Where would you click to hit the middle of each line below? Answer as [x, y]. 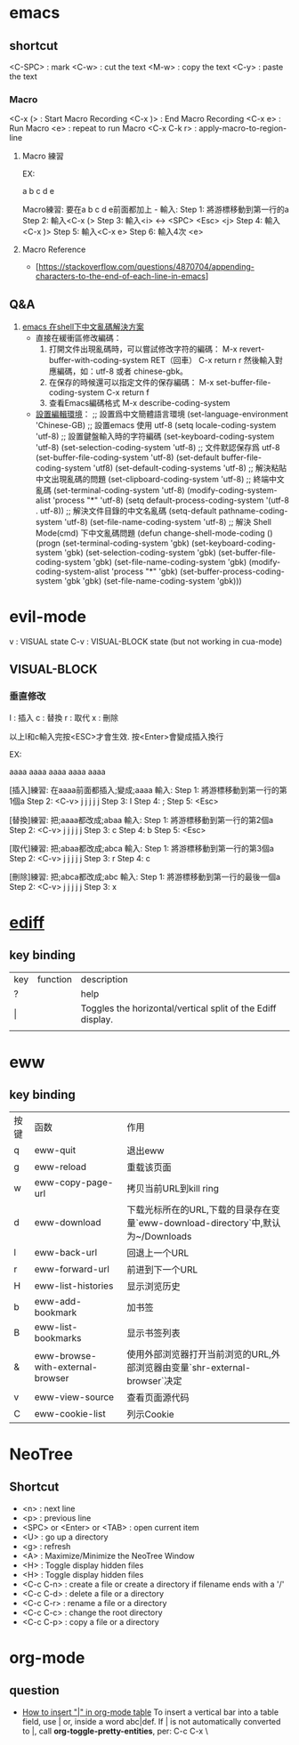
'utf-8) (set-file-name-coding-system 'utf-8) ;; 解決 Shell [168, 522]
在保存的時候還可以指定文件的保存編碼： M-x [131, 383]
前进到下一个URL [162, 1269]
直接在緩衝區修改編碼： [78, 338]
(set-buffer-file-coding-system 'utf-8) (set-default [127, 457]
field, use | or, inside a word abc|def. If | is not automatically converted [151, 1721]
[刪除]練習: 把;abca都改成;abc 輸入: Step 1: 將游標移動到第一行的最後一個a [145, 877]
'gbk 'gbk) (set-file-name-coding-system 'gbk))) [153, 581]
